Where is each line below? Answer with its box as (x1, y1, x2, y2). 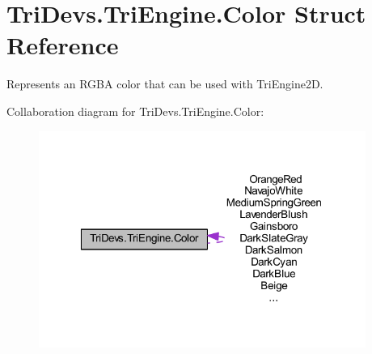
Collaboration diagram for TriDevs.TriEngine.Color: (6, 102, 264, 119)
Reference (6, 28, 119, 62)
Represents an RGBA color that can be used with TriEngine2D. (6, 75, 323, 92)
